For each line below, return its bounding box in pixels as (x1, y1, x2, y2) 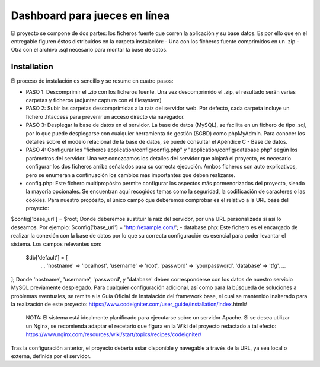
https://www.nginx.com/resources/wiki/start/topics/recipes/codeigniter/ (25, 331, 201, 338)
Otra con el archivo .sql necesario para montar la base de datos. (11, 46, 168, 53)
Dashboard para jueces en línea (11, 9, 170, 22)
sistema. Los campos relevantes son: (11, 241, 102, 248)
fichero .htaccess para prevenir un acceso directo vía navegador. (25, 113, 185, 120)
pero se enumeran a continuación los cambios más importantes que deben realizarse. (25, 171, 236, 178)
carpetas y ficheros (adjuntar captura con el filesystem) (25, 97, 162, 104)
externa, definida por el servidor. (11, 352, 91, 359)
